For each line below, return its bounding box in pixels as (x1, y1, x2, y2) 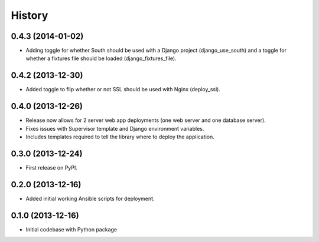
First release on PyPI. (25, 164, 78, 171)
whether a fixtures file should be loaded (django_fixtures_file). (25, 55, 177, 62)
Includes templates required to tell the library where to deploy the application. (25, 133, 215, 141)
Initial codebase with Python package (25, 226, 118, 233)
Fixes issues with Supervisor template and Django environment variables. (25, 125, 204, 132)
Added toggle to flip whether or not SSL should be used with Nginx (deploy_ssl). (25, 86, 221, 93)
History (11, 9, 48, 22)
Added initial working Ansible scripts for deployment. (25, 195, 155, 202)
